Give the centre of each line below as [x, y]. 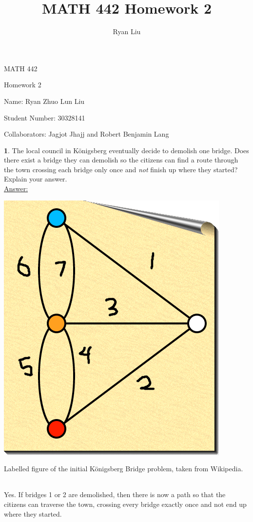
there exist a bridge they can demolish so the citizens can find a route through [121, 160]
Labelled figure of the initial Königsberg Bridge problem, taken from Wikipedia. [124, 469]
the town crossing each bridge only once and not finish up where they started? [121, 169]
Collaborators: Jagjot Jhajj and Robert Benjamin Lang [87, 134]
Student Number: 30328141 [45, 117]
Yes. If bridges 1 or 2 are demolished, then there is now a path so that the [115, 494]
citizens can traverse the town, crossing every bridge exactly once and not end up [125, 504]
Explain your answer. [36, 179]
